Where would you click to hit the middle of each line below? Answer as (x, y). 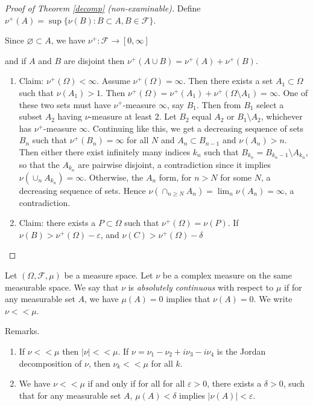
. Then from (219, 104)
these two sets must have (65, 104)
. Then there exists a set (228, 81)
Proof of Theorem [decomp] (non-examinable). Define (103, 8)
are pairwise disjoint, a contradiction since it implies (174, 164)
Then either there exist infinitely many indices (105, 151)
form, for (175, 177)
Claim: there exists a (57, 223)
